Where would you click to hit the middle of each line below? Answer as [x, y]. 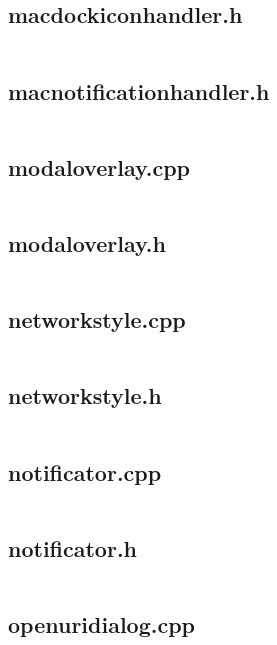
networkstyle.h [85, 395]
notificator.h [73, 547]
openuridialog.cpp [102, 624]
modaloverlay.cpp [99, 166]
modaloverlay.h [87, 243]
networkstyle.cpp [97, 319]
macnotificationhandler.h [139, 90]
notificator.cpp [85, 471]
